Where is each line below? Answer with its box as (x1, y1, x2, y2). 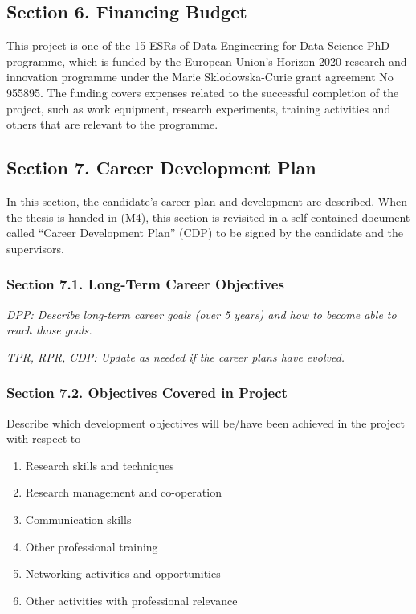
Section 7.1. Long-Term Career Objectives (6, 274, 284, 294)
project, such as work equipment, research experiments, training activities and (6, 100, 391, 117)
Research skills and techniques (25, 456, 174, 473)
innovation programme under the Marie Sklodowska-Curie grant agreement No (6, 68, 394, 85)
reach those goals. (6, 321, 92, 338)
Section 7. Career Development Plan (6, 155, 316, 180)
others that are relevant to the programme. (6, 116, 218, 133)
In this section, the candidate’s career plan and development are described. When (6, 192, 408, 209)
